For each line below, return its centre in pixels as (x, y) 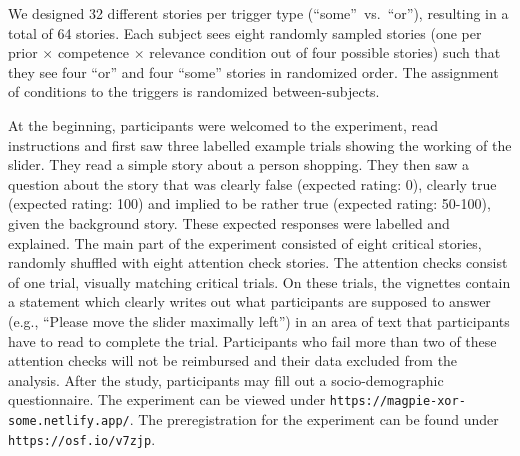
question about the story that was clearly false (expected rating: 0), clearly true (252, 183)
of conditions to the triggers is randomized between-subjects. (194, 91)
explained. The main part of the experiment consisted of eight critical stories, (245, 242)
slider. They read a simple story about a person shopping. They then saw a (239, 164)
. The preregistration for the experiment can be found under (314, 418)
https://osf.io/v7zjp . (82, 438)
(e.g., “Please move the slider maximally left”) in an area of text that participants (259, 320)
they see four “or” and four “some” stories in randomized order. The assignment (253, 71)
